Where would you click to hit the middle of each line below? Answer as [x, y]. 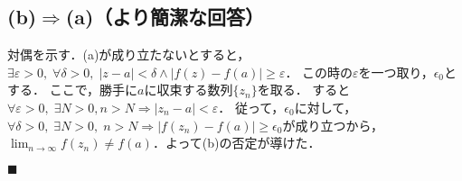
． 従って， [251, 107]
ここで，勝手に [94, 90]
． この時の [319, 72]
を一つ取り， [396, 72]
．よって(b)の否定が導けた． [236, 143]
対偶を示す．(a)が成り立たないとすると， [129, 54]
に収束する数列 [189, 90]
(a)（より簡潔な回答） [165, 17]
